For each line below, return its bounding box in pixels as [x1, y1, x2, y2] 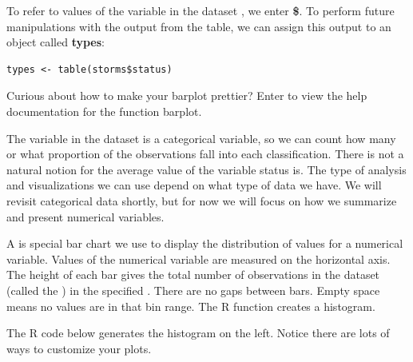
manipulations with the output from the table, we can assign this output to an [6, 18, 391, 34]
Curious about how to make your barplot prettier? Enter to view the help [6, 87, 367, 104]
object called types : [6, 34, 105, 50]
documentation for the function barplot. [6, 102, 202, 119]
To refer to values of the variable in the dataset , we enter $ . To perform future [6, 2, 395, 18]
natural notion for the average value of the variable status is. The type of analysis [6, 161, 407, 177]
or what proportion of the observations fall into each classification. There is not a [6, 145, 404, 162]
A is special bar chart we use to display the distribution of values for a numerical [6, 235, 403, 252]
